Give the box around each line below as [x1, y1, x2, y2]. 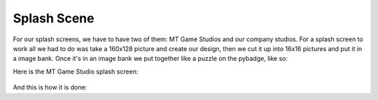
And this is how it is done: [13, 83, 87, 92]
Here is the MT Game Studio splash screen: [13, 67, 139, 76]
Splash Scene [13, 10, 94, 26]
